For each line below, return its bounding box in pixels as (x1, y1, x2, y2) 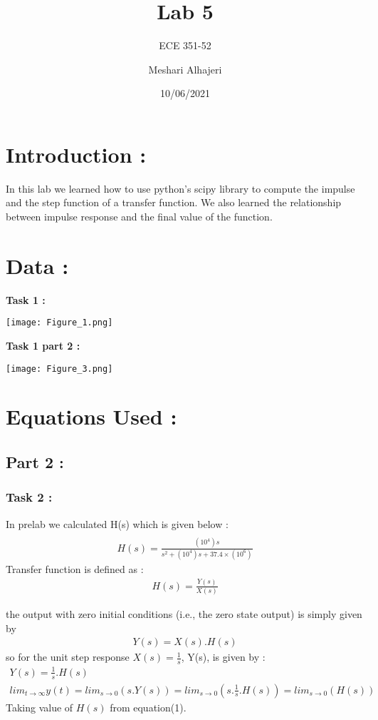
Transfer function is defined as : (6, 561, 144, 576)
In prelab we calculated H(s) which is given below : (6, 516, 229, 531)
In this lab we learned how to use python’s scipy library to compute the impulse (6, 181, 355, 196)
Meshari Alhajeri (148, 61, 222, 76)
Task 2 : (6, 488, 53, 506)
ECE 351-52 (159, 38, 211, 53)
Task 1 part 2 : (6, 338, 80, 353)
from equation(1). (110, 699, 187, 714)
